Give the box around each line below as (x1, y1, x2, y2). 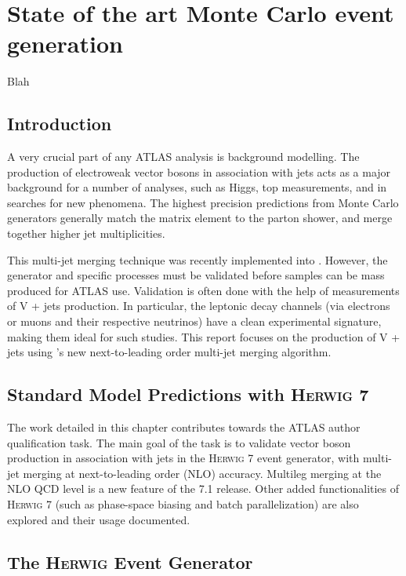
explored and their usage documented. (7, 511, 190, 527)
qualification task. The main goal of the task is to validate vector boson (7, 434, 351, 450)
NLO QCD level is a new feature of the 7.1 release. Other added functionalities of (7, 480, 400, 497)
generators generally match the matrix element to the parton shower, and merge (7, 210, 393, 226)
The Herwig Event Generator (7, 549, 253, 574)
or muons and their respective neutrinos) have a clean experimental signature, (7, 313, 382, 330)
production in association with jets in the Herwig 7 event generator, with (7, 450, 360, 466)
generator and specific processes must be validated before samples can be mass (7, 267, 385, 283)
